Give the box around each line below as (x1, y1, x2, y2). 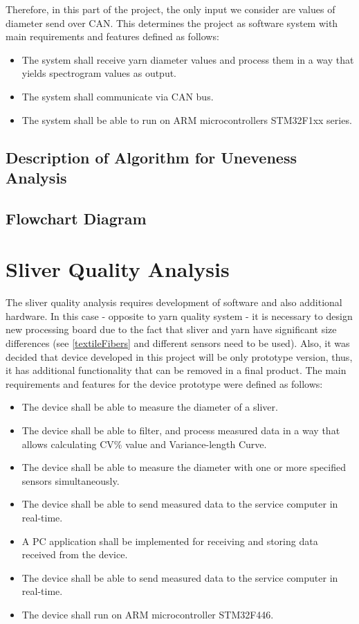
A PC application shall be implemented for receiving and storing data (21, 533, 318, 548)
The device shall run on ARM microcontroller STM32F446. (21, 607, 274, 621)
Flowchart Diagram (6, 207, 147, 229)
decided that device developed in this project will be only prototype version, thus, (6, 349, 353, 364)
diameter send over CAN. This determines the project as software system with (6, 15, 338, 30)
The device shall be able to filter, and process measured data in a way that (21, 422, 340, 437)
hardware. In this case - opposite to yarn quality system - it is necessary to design (6, 308, 353, 323)
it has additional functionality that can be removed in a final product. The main (6, 363, 347, 377)
